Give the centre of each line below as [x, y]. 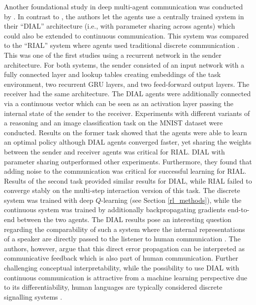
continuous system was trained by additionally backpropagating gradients [115, 210]
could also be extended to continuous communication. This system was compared [127, 35]
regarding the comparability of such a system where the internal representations [125, 229]
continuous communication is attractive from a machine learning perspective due [126, 277]
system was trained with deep [49, 200]
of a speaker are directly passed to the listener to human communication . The [122, 239]
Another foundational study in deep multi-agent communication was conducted [124, 6]
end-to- [239, 210]
